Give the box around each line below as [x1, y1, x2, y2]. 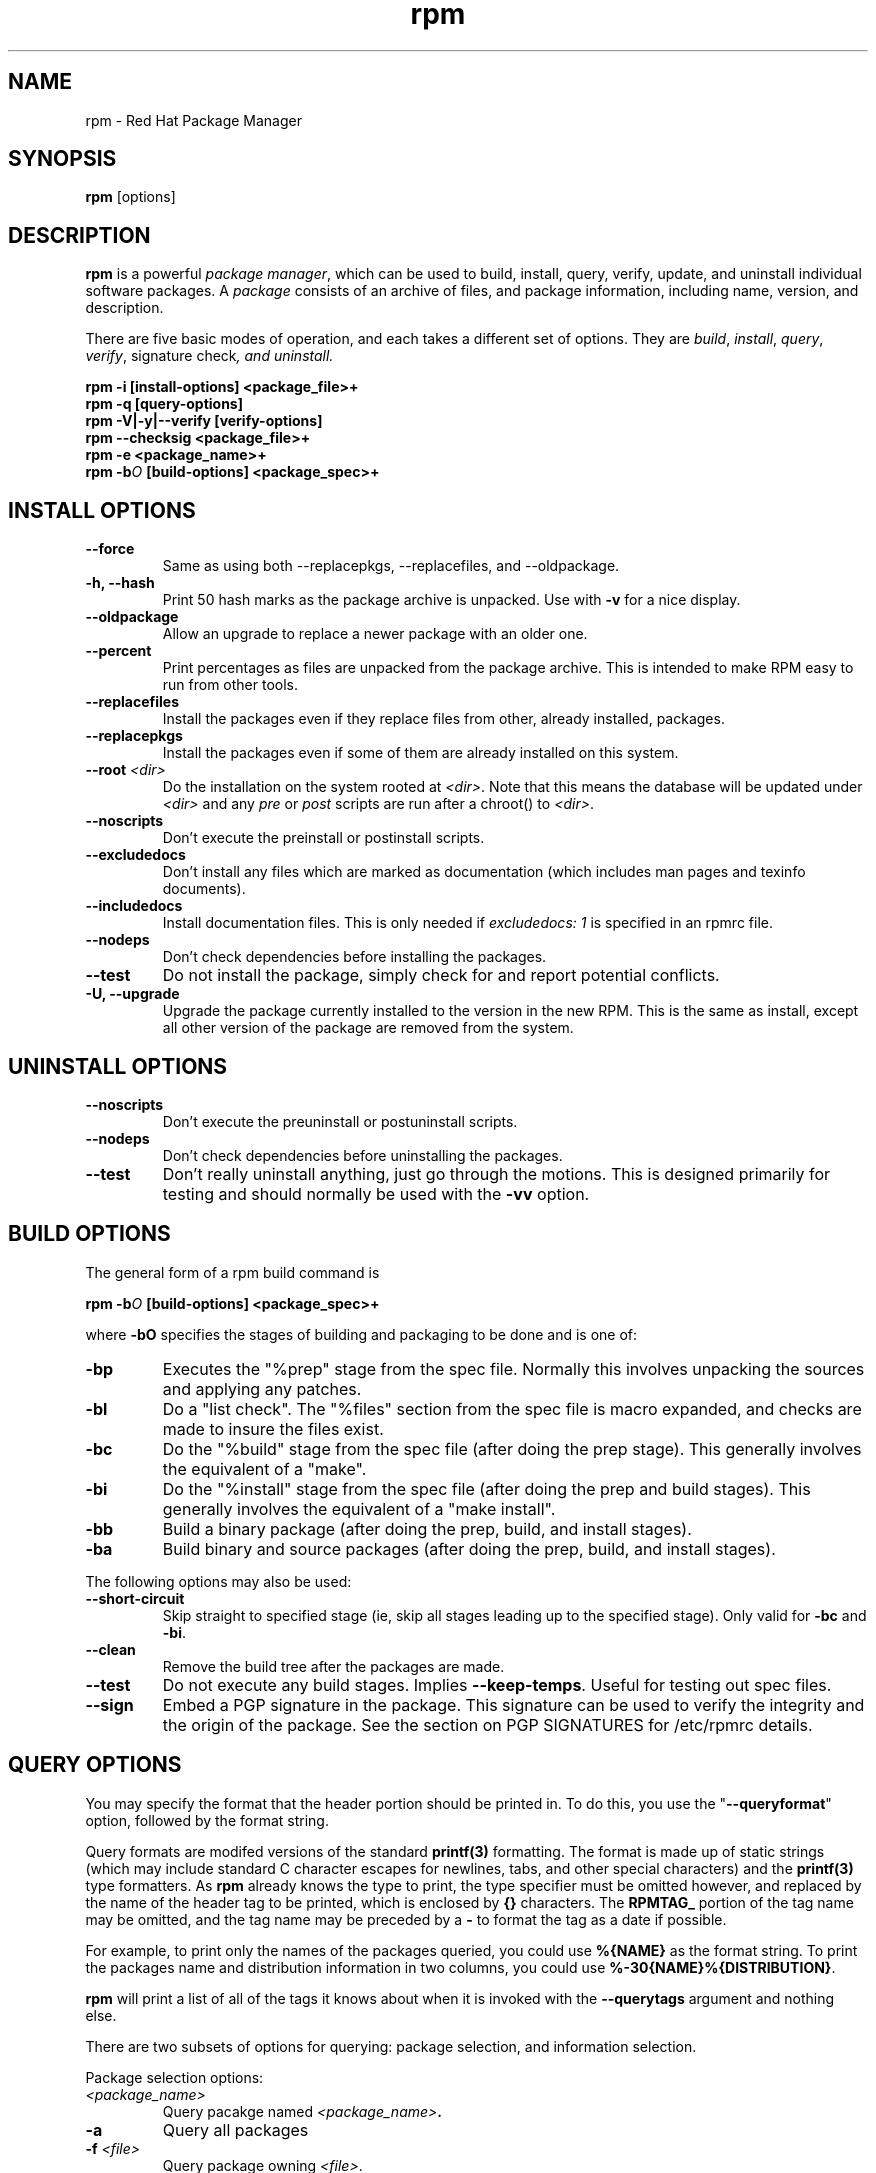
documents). [162, 880, 246, 898]
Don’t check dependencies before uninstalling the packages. [162, 1146, 563, 1164]
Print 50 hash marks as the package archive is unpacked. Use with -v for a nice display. [162, 591, 741, 609]
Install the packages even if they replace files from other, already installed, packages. [162, 710, 725, 728]
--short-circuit [85, 1589, 185, 1607]
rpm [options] [85, 188, 176, 206]
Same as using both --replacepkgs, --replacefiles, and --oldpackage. [162, 557, 620, 575]
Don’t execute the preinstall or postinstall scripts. [162, 829, 485, 847]
